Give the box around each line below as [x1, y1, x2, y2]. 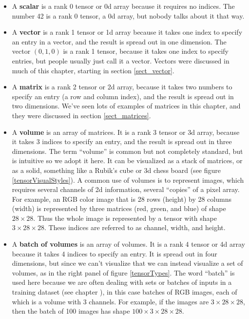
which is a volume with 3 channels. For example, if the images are [12, 296, 209, 306]
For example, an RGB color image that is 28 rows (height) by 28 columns [12, 193, 231, 204]
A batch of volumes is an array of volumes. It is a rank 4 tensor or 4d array [12, 239, 245, 249]
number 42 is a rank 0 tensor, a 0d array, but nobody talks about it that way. [12, 10, 245, 21]
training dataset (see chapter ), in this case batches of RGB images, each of [12, 287, 237, 297]
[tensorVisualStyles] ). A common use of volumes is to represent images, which [12, 174, 244, 185]
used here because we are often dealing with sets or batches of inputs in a [12, 277, 232, 287]
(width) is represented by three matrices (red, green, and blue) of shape [12, 203, 226, 213]
